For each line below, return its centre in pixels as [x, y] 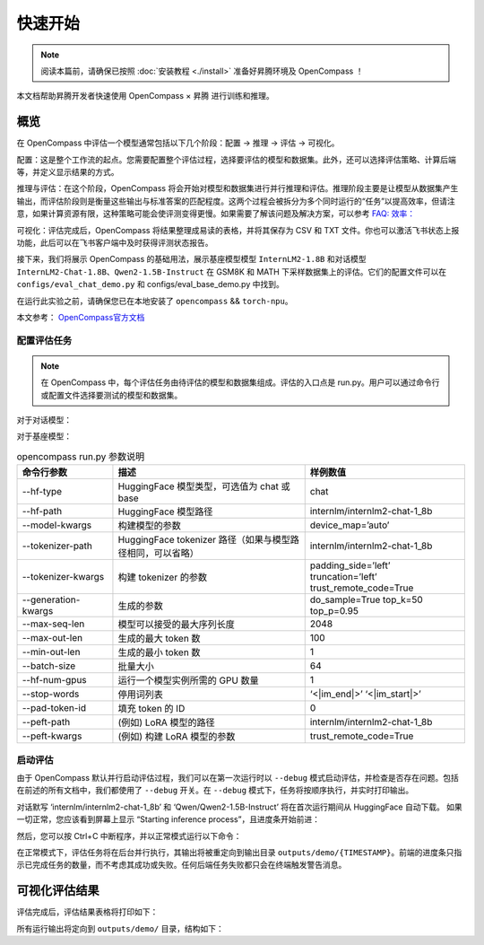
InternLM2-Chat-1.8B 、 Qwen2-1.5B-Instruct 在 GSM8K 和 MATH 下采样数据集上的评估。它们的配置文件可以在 [232, 271]
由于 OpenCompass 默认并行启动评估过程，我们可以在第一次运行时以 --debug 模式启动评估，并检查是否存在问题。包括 [238, 777]
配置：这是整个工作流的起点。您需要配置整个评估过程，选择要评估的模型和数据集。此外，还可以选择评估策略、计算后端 [236, 159]
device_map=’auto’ [350, 525]
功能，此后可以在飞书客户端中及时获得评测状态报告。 [115, 242]
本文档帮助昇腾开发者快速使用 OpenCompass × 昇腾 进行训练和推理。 [145, 96]
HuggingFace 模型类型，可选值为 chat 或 [204, 486]
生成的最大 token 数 [159, 639]
